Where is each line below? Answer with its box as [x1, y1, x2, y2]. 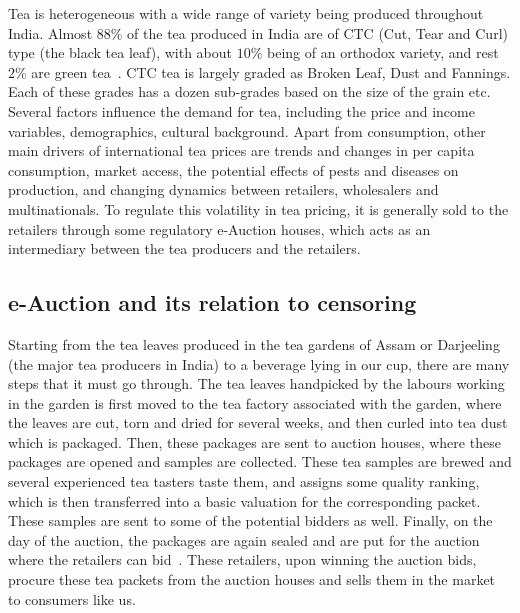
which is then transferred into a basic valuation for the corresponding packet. [8, 490, 481, 511]
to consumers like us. [8, 588, 136, 609]
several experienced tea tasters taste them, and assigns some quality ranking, [8, 471, 480, 492]
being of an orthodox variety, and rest [267, 42, 499, 63]
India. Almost [8, 22, 93, 43]
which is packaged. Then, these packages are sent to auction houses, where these [8, 431, 501, 452]
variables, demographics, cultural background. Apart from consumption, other [8, 120, 486, 141]
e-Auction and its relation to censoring [8, 287, 417, 318]
